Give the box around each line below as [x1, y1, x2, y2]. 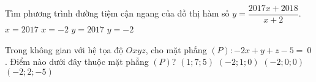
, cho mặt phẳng [145, 43, 207, 56]
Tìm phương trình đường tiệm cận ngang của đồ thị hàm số [5, 7, 230, 20]
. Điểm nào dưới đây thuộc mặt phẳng [5, 55, 149, 68]
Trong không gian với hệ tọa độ [5, 43, 123, 56]
